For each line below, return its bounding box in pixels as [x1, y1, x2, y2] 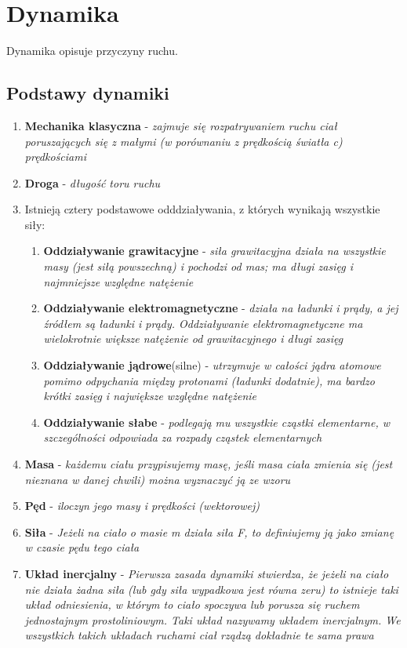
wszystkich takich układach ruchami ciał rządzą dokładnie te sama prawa [24, 627, 374, 643]
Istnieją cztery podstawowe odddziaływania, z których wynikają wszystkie [24, 201, 380, 217]
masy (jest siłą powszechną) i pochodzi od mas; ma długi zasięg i [43, 258, 353, 275]
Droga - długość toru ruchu [24, 174, 161, 191]
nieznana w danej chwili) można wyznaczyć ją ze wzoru [24, 471, 291, 487]
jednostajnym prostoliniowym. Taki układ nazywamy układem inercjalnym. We [24, 611, 401, 628]
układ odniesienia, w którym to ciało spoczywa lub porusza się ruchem [24, 596, 360, 613]
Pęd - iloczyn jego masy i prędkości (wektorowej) [24, 497, 260, 514]
